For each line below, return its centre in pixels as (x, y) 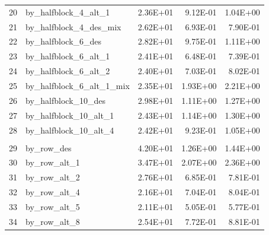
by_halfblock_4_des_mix (73, 26)
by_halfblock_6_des (64, 41)
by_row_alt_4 (53, 192)
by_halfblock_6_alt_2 (68, 71)
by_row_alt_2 (53, 177)
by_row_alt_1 (53, 162)
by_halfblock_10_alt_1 (70, 115)
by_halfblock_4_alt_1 (68, 12)
